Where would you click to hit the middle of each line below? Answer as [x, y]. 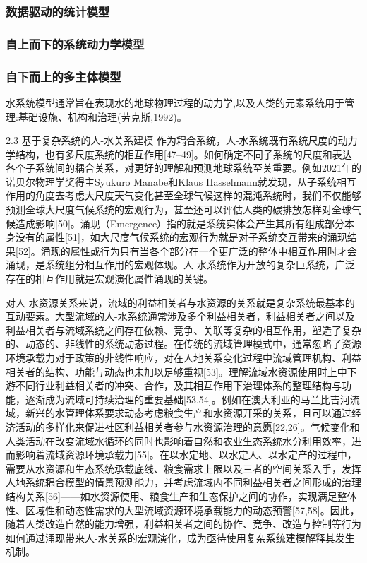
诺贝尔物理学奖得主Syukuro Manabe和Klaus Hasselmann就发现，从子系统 [171, 181]
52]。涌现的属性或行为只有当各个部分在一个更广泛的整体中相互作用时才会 [187, 250]
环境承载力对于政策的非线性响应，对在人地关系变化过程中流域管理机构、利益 [183, 357]
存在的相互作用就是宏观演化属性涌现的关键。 [109, 279]
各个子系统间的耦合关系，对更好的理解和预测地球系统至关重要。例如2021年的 [183, 168]
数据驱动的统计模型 [58, 11]
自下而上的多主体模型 [64, 76]
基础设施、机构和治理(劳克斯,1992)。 [102, 116]
